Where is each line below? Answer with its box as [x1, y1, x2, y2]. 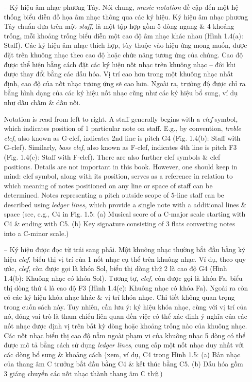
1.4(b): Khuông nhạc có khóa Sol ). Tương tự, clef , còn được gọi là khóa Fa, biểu [4, 273, 243, 283]
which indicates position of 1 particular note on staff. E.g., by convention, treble [4, 123, 241, 133]
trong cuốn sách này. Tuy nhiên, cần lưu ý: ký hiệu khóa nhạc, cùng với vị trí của [4, 301, 247, 311]
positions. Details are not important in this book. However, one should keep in [4, 161, 237, 171]
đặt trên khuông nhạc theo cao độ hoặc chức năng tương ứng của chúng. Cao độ [4, 49, 243, 59]
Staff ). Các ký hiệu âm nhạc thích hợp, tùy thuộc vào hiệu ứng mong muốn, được [4, 40, 247, 50]
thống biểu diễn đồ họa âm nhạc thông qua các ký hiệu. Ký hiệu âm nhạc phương [4, 11, 248, 21]
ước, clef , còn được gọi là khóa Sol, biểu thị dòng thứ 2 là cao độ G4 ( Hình [4, 263, 227, 273]
